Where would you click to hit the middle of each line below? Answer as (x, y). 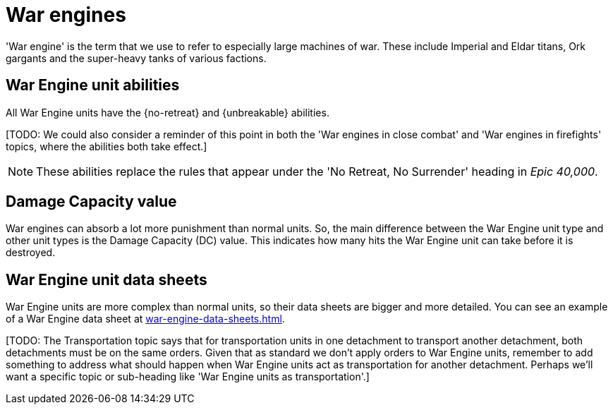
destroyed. (31, 253)
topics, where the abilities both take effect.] (107, 146)
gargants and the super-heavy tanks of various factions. (136, 58)
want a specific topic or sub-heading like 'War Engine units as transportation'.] (188, 377)
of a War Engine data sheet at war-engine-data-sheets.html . (145, 319)
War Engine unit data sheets (107, 279)
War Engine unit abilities (93, 85)
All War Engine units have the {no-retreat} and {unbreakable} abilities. (168, 112)
